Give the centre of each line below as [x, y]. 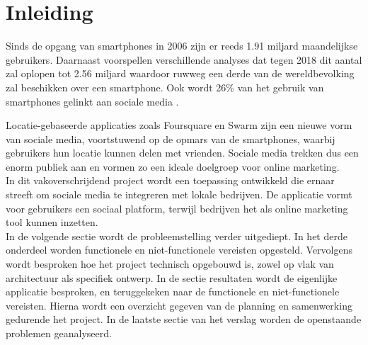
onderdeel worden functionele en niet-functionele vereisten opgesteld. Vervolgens [179, 250]
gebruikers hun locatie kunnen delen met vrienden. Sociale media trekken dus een [182, 153]
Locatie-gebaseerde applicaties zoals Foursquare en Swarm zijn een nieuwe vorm [179, 125]
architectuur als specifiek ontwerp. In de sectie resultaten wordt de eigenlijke [172, 277]
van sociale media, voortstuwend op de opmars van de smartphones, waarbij [171, 138]
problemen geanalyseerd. [59, 333]
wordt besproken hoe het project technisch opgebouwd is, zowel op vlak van [170, 264]
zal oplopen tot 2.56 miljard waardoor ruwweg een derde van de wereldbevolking [180, 73]
